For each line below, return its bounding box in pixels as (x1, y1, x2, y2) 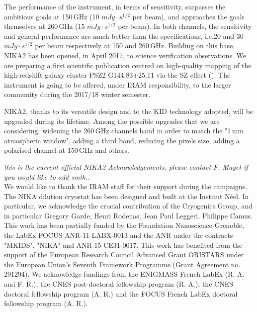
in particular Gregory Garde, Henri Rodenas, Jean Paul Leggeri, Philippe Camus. (4, 210, 253, 220)
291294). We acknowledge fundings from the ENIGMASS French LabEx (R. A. (4, 269, 245, 279)
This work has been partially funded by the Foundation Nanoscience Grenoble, (4, 220, 244, 230)
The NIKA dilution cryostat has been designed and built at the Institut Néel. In (4, 191, 249, 201)
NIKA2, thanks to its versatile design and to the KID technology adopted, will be (4, 105, 254, 116)
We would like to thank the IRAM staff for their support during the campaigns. (4, 181, 248, 192)
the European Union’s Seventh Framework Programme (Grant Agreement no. (4, 259, 241, 269)
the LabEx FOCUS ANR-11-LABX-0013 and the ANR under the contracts (4, 230, 233, 240)
